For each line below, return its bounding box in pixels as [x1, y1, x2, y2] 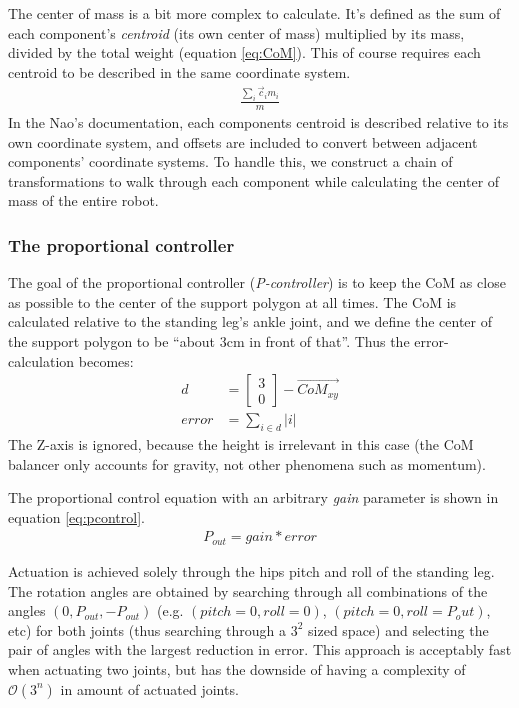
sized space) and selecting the [308, 619, 489, 640]
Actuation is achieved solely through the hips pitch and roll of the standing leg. [8, 560, 495, 581]
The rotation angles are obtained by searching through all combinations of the [8, 580, 488, 601]
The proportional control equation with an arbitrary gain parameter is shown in [8, 487, 499, 508]
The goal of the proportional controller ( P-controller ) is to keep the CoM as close [8, 272, 506, 293]
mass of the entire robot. [8, 190, 159, 211]
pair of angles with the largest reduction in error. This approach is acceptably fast [8, 639, 512, 660]
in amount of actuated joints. [60, 678, 239, 699]
